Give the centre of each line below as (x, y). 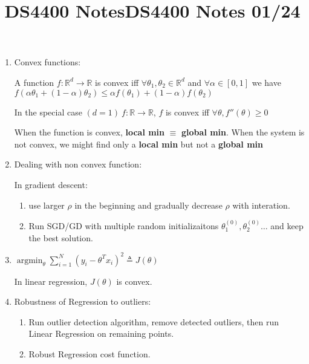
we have (266, 82)
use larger (47, 205)
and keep (287, 225)
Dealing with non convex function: (78, 164)
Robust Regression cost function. (89, 354)
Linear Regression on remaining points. (101, 333)
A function (34, 82)
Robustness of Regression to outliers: (83, 301)
